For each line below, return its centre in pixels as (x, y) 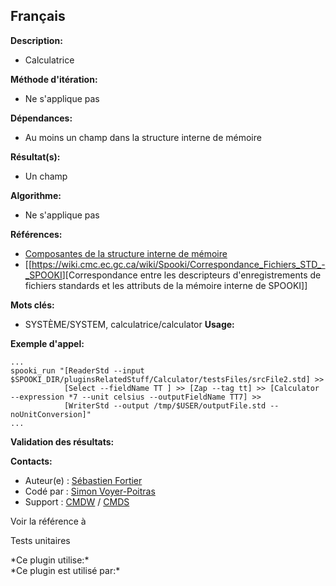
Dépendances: (41, 118)
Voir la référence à (48, 521)
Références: (36, 234)
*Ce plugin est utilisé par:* (65, 570)
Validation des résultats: (62, 441)
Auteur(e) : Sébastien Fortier (83, 480)
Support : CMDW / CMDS (77, 501)
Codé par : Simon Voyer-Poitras (90, 491)
